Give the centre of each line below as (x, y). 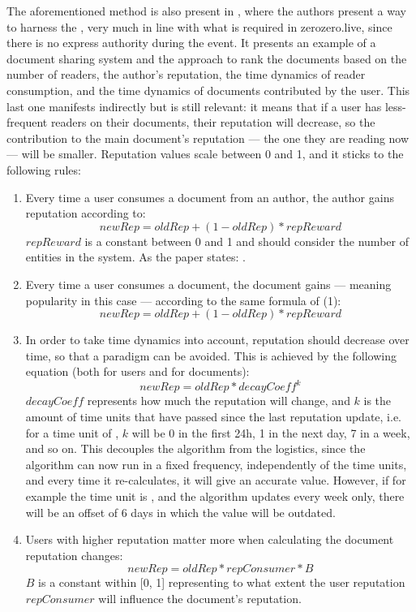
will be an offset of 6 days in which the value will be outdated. (180, 512)
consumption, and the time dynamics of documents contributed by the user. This (208, 90)
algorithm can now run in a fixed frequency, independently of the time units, (216, 464)
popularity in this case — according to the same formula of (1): (183, 300)
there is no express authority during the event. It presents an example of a (191, 43)
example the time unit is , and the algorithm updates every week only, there (215, 496)
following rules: (44, 169)
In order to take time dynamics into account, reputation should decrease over (217, 340)
